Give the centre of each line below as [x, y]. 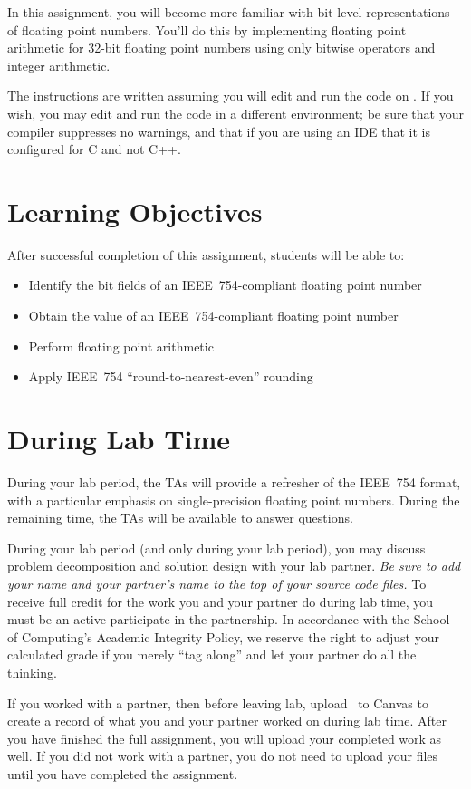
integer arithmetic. [59, 65]
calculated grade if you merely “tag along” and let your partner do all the [212, 654]
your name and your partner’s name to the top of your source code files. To [217, 583]
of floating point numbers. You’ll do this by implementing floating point [207, 29]
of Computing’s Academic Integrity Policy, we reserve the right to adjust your [223, 636]
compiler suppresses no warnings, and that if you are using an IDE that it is [219, 131]
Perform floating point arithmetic [121, 346]
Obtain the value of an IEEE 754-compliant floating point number [213, 316]
